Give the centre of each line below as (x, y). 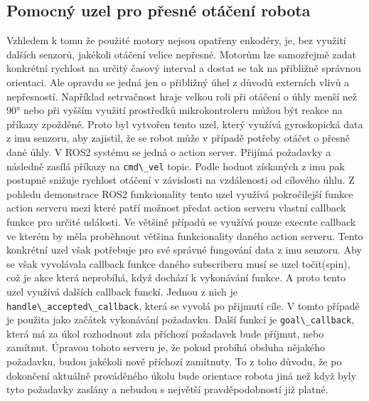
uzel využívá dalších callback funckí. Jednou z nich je (122, 291)
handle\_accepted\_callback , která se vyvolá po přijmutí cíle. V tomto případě (183, 305)
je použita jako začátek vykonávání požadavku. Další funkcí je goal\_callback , (181, 319)
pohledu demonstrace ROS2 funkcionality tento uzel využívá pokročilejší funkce (180, 193)
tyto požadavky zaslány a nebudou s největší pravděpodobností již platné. (167, 389)
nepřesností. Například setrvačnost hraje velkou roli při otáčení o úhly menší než (182, 96)
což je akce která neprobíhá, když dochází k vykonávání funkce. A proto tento (176, 277)
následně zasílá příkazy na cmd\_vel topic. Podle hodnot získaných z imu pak (176, 166)
